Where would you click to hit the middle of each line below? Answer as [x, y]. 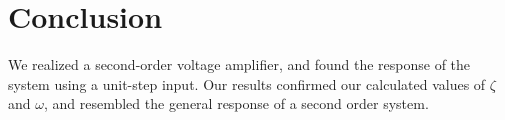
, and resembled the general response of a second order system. [236, 103]
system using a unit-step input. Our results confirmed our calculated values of [247, 83]
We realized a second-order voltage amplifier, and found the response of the [239, 64]
